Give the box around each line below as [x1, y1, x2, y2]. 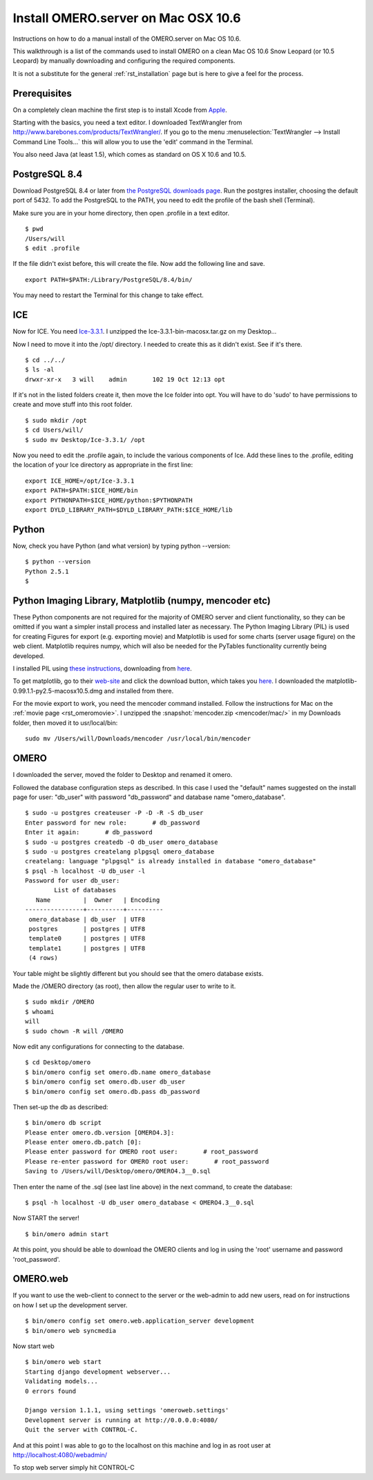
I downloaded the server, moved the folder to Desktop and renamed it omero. [12, 771, 233, 779]
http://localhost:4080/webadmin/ [12, 1450, 107, 1459]
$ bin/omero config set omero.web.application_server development [25, 1317, 255, 1325]
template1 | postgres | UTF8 [28, 944, 146, 952]
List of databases [54, 886, 117, 894]
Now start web [12, 1342, 55, 1350]
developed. [12, 651, 45, 660]
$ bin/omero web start [25, 1358, 102, 1366]
